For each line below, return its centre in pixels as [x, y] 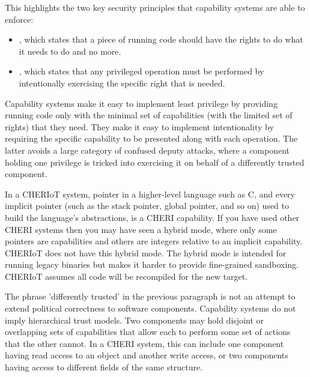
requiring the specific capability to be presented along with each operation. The [151, 138]
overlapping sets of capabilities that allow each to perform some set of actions [148, 332]
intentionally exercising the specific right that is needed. [122, 83]
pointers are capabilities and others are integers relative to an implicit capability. [154, 241]
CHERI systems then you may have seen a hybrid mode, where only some [141, 229]
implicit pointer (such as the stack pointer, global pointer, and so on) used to [147, 206]
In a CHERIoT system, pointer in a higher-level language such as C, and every [150, 194]
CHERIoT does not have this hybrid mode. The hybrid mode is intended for [146, 252]
